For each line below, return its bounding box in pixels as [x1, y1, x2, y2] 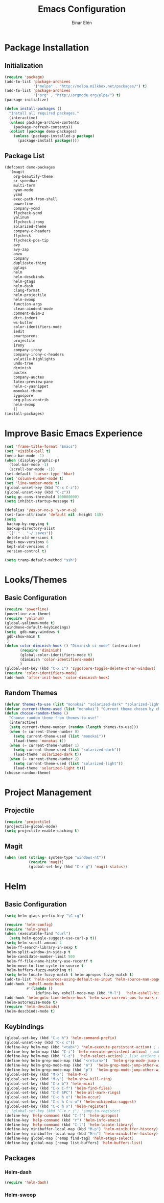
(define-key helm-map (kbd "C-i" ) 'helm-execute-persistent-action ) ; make [4, 1049, 163, 1054]
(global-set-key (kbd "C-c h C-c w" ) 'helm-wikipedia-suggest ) [4, 1099, 137, 1104]
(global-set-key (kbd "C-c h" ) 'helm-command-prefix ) [4, 1035, 117, 1040]
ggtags [13, 265, 27, 271]
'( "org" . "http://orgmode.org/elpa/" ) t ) [33, 93, 121, 98]
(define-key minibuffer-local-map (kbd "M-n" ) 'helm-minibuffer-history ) [4, 1131, 159, 1136]
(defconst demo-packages [4, 164, 55, 170]
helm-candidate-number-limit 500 [6, 954, 75, 959]
